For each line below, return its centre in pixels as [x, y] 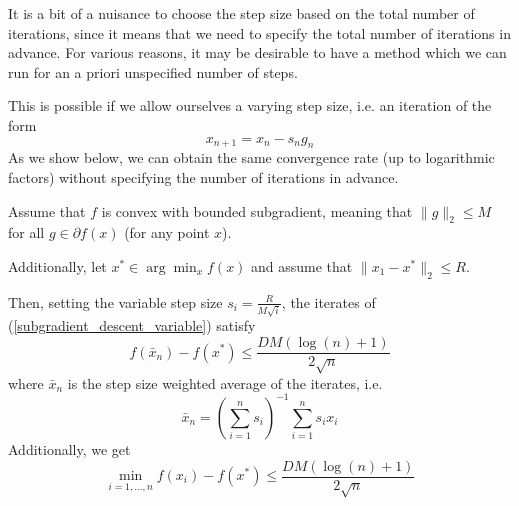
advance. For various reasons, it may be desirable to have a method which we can [257, 52]
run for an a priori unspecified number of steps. [153, 71]
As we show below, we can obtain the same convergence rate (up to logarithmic [251, 157]
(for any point [167, 232]
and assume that [302, 265]
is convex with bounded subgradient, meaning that [257, 210]
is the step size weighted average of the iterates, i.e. [225, 382]
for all [26, 232]
